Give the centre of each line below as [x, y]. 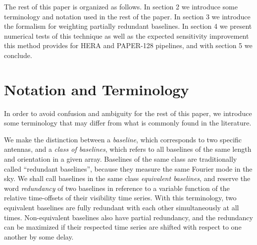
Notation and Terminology [97, 89]
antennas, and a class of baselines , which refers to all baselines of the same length [128, 149]
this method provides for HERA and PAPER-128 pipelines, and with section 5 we [128, 45]
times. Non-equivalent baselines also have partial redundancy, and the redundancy [128, 217]
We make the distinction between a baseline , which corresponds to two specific [123, 139]
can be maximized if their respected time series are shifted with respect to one [123, 227]
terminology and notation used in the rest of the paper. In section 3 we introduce [127, 16]
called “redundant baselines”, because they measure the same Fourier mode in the [128, 168]
